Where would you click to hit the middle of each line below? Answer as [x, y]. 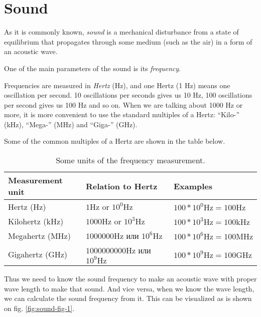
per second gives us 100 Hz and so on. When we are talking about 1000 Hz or [123, 104]
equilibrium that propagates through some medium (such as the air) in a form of [128, 41]
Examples [193, 186]
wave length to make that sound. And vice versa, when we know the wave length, [129, 288]
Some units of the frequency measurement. [130, 160]
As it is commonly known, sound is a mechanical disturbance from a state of [121, 32]
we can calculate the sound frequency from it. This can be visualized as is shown [128, 298]
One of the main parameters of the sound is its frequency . [92, 68]
